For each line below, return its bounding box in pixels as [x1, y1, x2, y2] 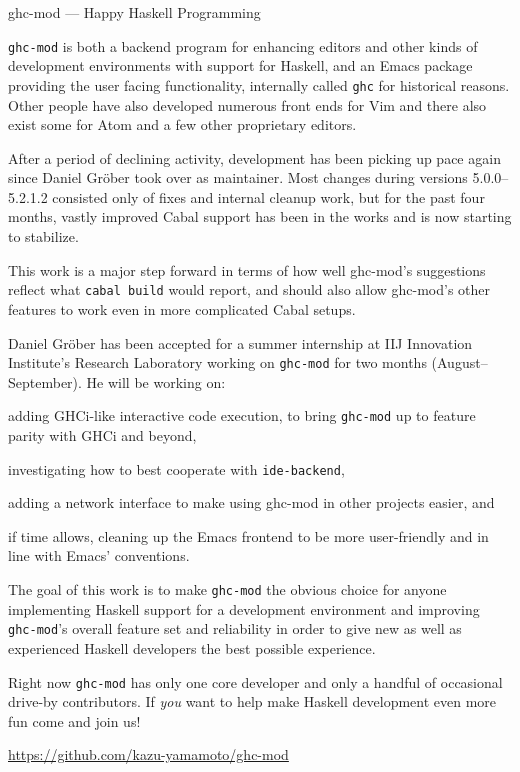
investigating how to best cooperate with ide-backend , [8, 458, 345, 479]
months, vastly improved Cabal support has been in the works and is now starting [8, 206, 512, 227]
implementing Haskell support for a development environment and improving [8, 598, 480, 619]
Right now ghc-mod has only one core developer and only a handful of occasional [8, 671, 503, 692]
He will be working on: [86, 371, 226, 392]
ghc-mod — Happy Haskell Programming [8, 2, 261, 22]
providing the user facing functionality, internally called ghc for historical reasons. [8, 74, 510, 95]
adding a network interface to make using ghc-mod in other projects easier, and [8, 492, 495, 513]
